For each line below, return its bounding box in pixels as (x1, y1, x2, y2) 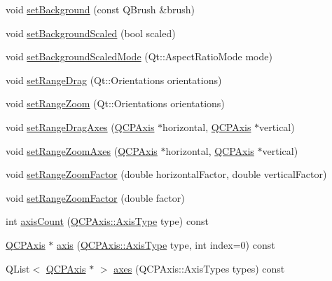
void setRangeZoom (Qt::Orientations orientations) (6, 96, 225, 111)
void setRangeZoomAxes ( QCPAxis (6, 143, 158, 158)
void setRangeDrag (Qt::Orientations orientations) (6, 72, 222, 87)
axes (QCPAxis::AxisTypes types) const (113, 261, 285, 275)
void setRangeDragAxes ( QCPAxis (6, 119, 155, 134)
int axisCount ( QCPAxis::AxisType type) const (6, 214, 209, 228)
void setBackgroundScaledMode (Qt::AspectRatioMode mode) (6, 49, 272, 64)
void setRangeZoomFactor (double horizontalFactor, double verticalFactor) (6, 167, 327, 181)
